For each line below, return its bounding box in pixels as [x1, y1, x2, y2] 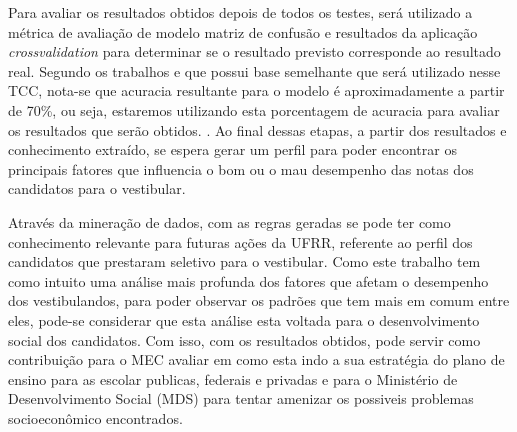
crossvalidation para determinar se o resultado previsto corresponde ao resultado [8, 41, 501, 62]
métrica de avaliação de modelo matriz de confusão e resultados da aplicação [8, 21, 478, 42]
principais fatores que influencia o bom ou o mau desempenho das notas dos [8, 158, 474, 179]
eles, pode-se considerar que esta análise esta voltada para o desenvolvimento [8, 309, 480, 330]
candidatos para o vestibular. [8, 178, 186, 199]
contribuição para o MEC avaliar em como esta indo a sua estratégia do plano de [8, 349, 505, 370]
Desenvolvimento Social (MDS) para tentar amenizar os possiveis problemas [8, 388, 474, 409]
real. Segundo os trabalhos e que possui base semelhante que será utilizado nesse [8, 60, 501, 81]
